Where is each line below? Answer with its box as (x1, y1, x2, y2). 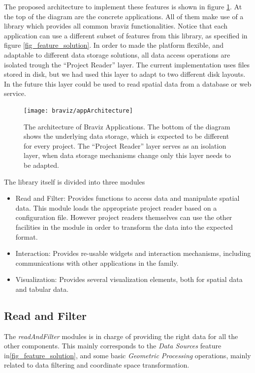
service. (4, 88, 26, 98)
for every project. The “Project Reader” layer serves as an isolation (24, 140, 226, 151)
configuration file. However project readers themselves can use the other (15, 212, 232, 222)
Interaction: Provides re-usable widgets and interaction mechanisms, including (15, 248, 251, 258)
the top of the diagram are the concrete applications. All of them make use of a (4, 11, 244, 21)
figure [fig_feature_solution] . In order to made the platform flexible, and (4, 40, 224, 50)
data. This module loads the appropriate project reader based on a (15, 202, 217, 213)
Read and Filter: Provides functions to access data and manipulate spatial (15, 193, 240, 203)
